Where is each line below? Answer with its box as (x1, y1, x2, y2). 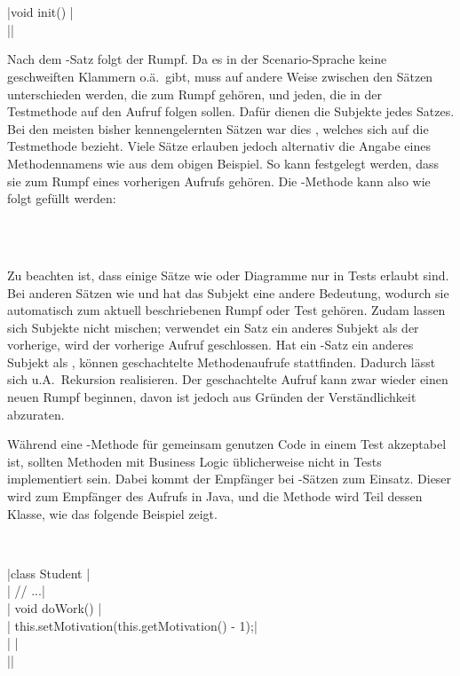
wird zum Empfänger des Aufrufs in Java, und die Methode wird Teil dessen (7, 487, 423, 506)
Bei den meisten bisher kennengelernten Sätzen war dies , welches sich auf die (7, 119, 429, 138)
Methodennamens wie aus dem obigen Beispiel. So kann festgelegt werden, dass (7, 153, 439, 172)
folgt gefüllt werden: (7, 189, 116, 208)
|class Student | (7, 563, 91, 582)
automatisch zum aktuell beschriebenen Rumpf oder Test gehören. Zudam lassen (7, 301, 446, 319)
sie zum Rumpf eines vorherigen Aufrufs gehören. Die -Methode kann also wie (7, 171, 431, 190)
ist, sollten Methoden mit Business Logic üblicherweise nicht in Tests (7, 452, 382, 470)
